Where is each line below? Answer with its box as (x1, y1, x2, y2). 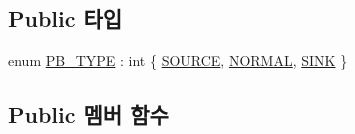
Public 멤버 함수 (8, 99, 169, 130)
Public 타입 (8, 3, 123, 34)
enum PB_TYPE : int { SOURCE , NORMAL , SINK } (8, 50, 348, 71)
